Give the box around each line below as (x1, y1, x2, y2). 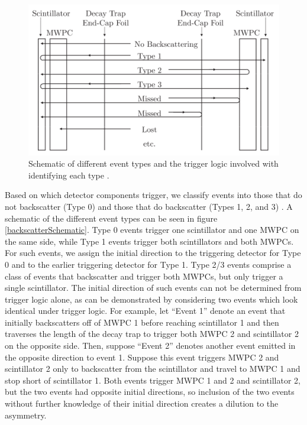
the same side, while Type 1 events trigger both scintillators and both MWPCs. (5, 235, 294, 247)
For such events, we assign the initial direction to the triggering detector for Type (5, 246, 301, 259)
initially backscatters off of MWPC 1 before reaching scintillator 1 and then (5, 316, 279, 328)
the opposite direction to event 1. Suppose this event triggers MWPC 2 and (5, 351, 279, 363)
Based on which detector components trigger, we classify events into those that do (5, 189, 302, 201)
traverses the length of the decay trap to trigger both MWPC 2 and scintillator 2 (5, 327, 299, 340)
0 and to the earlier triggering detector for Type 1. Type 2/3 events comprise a (5, 258, 292, 270)
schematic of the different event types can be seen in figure (5, 212, 218, 224)
